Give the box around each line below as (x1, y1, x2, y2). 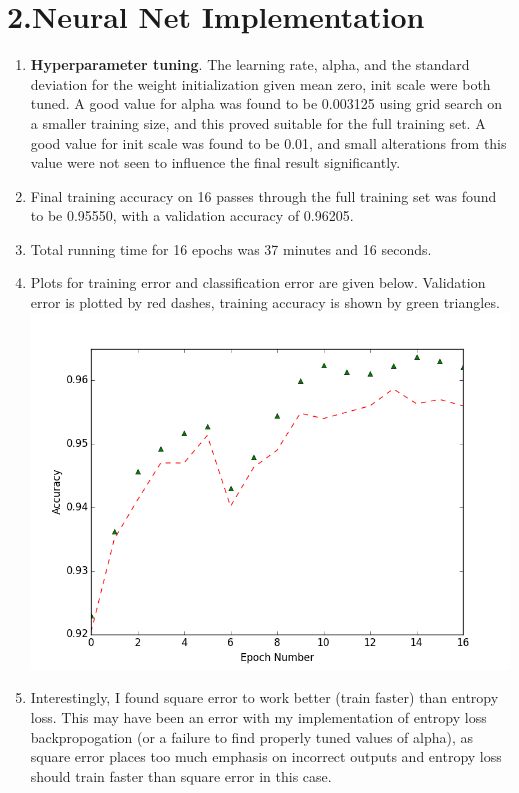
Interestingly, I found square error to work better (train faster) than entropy (30, 687, 499, 708)
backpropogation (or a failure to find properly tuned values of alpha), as (30, 726, 473, 747)
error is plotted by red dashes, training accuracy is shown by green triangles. (30, 292, 500, 313)
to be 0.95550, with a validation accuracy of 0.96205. (30, 205, 354, 226)
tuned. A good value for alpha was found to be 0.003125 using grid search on (30, 93, 503, 114)
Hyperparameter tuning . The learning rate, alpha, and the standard (30, 54, 470, 75)
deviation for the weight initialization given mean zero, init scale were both (30, 73, 491, 94)
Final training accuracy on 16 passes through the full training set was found (30, 185, 497, 206)
